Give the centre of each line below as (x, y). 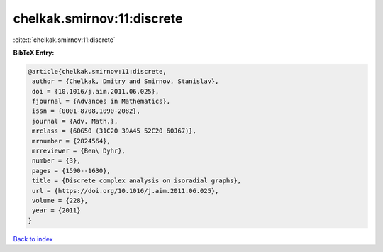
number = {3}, (56, 161)
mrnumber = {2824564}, (72, 141)
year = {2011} (56, 210)
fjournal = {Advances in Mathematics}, (101, 102)
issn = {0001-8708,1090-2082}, (87, 111)
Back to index (33, 239)
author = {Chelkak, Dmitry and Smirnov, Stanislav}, (126, 81)
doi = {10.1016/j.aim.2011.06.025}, (96, 91)
